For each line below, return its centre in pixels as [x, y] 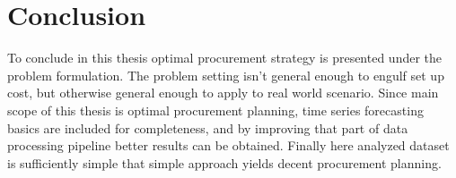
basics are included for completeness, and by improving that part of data [208, 127]
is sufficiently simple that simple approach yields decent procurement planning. [224, 162]
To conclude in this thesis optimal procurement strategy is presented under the [225, 58]
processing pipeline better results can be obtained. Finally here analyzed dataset [228, 145]
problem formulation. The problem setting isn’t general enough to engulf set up [226, 75]
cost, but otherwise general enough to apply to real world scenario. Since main [223, 93]
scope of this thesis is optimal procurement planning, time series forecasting [215, 110]
